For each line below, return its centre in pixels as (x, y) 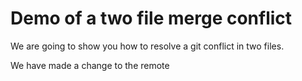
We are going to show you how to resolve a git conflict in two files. (147, 46)
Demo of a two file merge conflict (151, 18)
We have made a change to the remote (90, 65)
